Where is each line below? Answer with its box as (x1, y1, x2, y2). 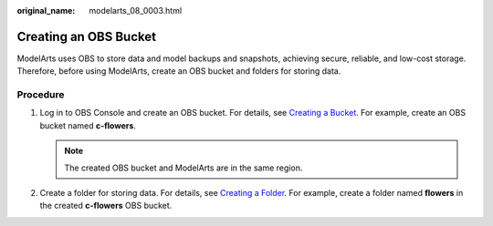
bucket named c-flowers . (39, 119, 137, 131)
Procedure (16, 88, 65, 101)
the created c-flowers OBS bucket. (39, 200, 173, 211)
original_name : (16, 5, 76, 15)
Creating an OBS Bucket (16, 28, 157, 45)
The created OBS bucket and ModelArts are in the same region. (64, 162, 303, 173)
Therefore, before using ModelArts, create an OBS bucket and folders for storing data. (16, 66, 341, 77)
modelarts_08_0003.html (89, 5, 183, 15)
